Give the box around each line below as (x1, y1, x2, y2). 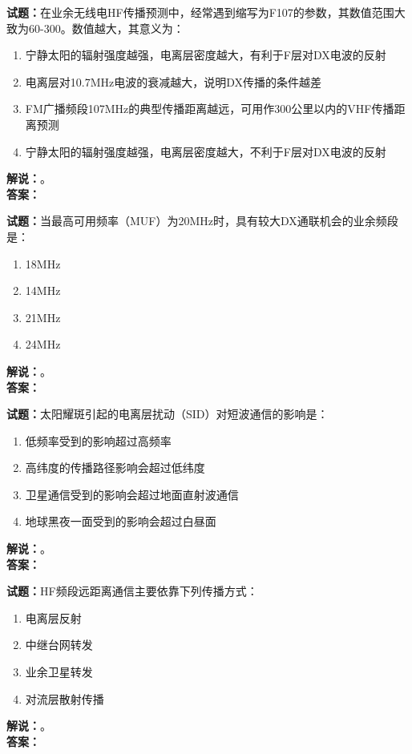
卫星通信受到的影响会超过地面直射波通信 (25, 486, 239, 502)
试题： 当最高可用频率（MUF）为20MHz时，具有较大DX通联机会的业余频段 (6, 212, 398, 229)
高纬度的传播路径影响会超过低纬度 (25, 459, 205, 476)
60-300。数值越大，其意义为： (28, 19, 184, 36)
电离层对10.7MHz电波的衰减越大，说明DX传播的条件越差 (25, 73, 322, 90)
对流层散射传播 (25, 690, 104, 707)
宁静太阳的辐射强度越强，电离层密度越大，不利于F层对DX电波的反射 (25, 143, 386, 159)
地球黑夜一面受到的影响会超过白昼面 (25, 513, 216, 530)
